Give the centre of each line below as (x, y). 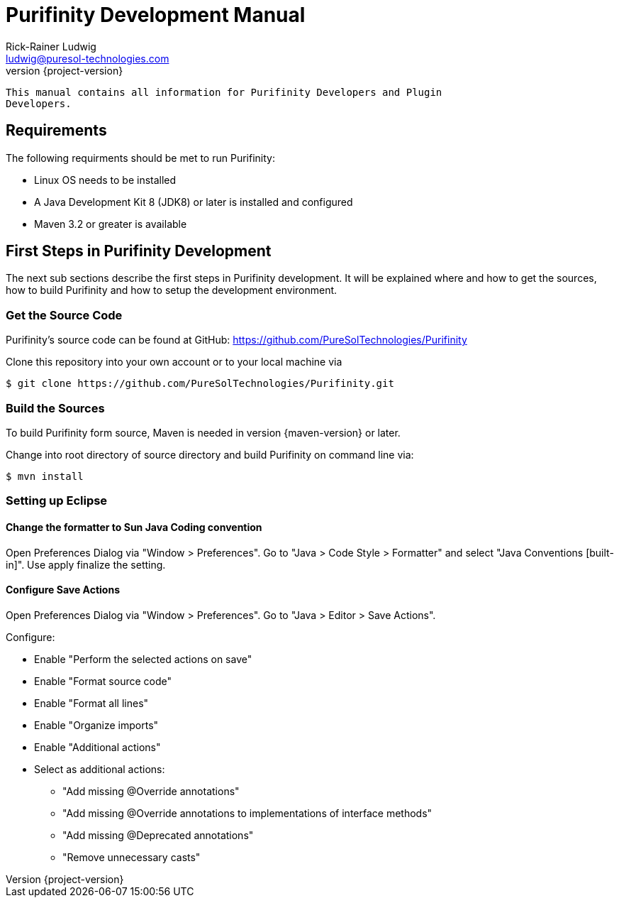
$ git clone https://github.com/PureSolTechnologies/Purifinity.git (200, 384)
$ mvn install (45, 476)
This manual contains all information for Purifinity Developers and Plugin (224, 92)
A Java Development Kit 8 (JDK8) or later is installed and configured (194, 202)
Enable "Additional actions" (97, 747)
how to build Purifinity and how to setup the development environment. (172, 290)
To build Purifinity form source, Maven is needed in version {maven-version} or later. (203, 432)
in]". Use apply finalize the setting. (86, 564)
